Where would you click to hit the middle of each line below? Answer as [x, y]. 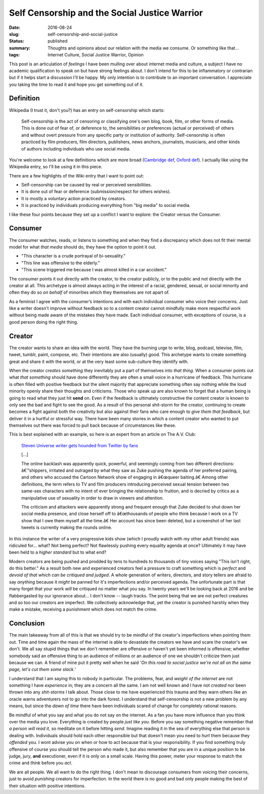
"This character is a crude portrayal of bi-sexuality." [73, 256]
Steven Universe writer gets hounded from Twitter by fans [80, 445]
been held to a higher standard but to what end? [58, 552]
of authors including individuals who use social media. [76, 149]
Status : [17, 41]
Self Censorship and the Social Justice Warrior [106, 13]
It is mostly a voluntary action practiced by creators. [74, 198]
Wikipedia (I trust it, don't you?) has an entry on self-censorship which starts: [87, 110]
